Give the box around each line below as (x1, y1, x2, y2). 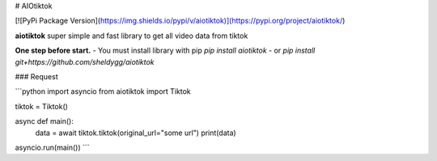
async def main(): (15, 117, 74, 126)
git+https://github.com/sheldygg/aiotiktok (15, 57, 155, 66)
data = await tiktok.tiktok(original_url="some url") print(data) (35, 128, 236, 138)
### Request (15, 71, 58, 81)
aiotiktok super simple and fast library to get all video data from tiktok (15, 31, 248, 40)
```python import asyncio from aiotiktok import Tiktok (15, 87, 191, 96)
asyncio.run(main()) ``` (15, 142, 90, 152)
